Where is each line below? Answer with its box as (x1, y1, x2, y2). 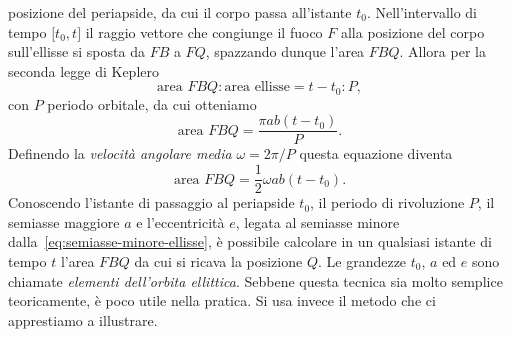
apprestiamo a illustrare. (8, 309, 158, 330)
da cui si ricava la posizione (134, 250, 303, 271)
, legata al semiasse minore (235, 211, 400, 232)
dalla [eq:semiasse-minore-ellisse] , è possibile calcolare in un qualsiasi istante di (8, 231, 492, 252)
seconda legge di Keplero (8, 60, 159, 81)
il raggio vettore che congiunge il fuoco (85, 21, 323, 42)
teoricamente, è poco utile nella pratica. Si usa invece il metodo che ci (8, 290, 436, 311)
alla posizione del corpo (340, 21, 485, 42)
